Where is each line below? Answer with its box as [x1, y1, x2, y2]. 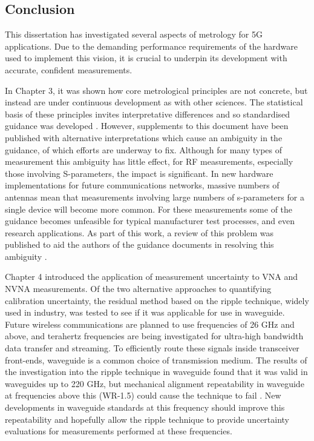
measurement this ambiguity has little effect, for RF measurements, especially [5, 155, 293, 168]
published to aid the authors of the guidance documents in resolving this [5, 238, 274, 251]
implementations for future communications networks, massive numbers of [5, 179, 280, 191]
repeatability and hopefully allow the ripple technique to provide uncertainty [5, 413, 290, 425]
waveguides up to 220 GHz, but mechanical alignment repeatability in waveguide [5, 377, 304, 390]
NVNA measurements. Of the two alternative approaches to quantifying [5, 282, 272, 295]
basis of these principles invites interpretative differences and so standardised [5, 107, 290, 120]
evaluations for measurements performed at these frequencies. [5, 425, 232, 437]
